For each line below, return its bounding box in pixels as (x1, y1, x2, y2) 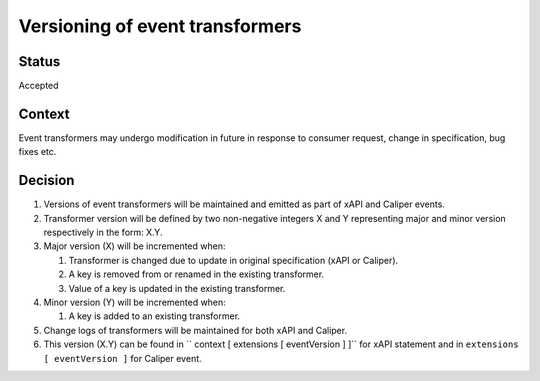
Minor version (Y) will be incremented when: (43, 296, 227, 308)
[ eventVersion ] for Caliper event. (43, 352, 202, 364)
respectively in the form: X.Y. (43, 226, 163, 239)
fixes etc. (18, 146, 57, 158)
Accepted (18, 80, 59, 92)
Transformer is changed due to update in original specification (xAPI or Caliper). (68, 254, 399, 266)
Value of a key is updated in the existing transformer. (68, 282, 286, 294)
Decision (18, 172, 75, 189)
